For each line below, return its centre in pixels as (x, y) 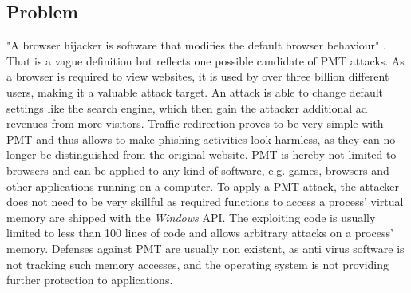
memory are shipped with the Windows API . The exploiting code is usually (191, 217)
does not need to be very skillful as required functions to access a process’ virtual (205, 202)
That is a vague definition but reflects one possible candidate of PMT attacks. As (205, 60)
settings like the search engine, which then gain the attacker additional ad (187, 107)
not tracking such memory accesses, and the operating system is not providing (198, 264)
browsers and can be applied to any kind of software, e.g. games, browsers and (198, 170)
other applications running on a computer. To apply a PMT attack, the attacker (203, 186)
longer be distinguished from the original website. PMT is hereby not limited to (202, 154)
